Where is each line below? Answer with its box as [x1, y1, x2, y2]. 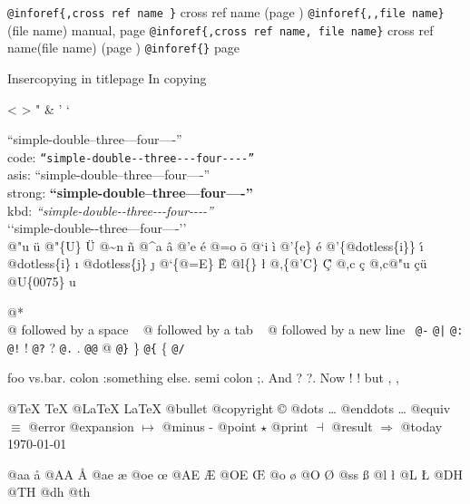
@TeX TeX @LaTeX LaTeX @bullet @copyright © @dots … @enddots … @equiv [7, 399, 451, 418]
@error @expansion [28, 416, 134, 435]
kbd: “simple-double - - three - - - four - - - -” [7, 200, 213, 219]
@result [331, 416, 373, 435]
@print [270, 416, 308, 435]
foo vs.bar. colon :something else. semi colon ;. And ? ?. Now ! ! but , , [7, 368, 399, 387]
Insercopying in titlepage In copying [7, 68, 207, 87]
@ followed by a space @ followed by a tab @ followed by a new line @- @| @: [7, 320, 464, 339]
